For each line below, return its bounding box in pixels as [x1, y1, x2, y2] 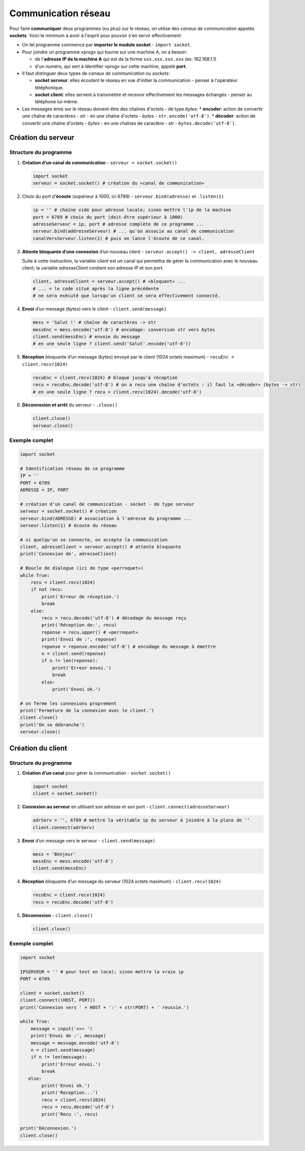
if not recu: [30, 586, 64, 593]
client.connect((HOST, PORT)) [20, 997, 96, 1003]
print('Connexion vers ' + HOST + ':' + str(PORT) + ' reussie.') [20, 1005, 189, 1010]
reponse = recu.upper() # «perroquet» [41, 629, 138, 635]
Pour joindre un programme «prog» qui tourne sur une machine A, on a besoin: [22, 49, 188, 55]
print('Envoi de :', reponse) [41, 636, 117, 642]
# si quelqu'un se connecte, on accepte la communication [20, 537, 168, 543]
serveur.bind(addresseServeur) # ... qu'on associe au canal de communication [33, 228, 234, 234]
